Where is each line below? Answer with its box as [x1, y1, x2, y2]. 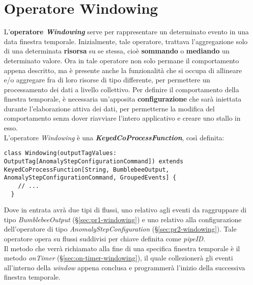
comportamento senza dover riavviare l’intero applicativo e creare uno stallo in [4, 113, 241, 123]
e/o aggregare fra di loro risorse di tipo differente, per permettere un [4, 75, 210, 85]
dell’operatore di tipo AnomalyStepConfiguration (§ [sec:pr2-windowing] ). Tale [4, 224, 237, 234]
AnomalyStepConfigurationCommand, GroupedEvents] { [4, 174, 176, 181]
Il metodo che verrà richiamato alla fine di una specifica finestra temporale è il [4, 243, 240, 253]
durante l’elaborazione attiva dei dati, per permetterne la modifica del [4, 103, 215, 113]
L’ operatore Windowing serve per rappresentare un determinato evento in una [4, 26, 249, 37]
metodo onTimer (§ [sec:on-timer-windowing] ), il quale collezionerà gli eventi [4, 253, 233, 263]
